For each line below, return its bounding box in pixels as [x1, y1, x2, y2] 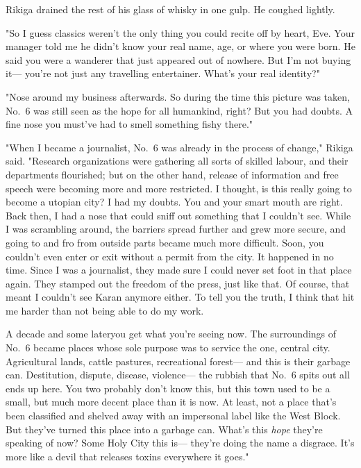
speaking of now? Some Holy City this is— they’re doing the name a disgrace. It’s [6, 435, 355, 450]
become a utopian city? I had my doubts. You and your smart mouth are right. [6, 194, 343, 209]
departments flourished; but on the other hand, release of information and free [6, 167, 339, 181]
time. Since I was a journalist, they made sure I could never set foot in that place [6, 262, 352, 277]
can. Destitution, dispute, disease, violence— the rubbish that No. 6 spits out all [6, 367, 350, 382]
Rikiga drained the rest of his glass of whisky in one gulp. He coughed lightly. [6, 2, 335, 16]
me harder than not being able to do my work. [6, 303, 204, 317]
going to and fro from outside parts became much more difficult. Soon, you [6, 235, 324, 249]
